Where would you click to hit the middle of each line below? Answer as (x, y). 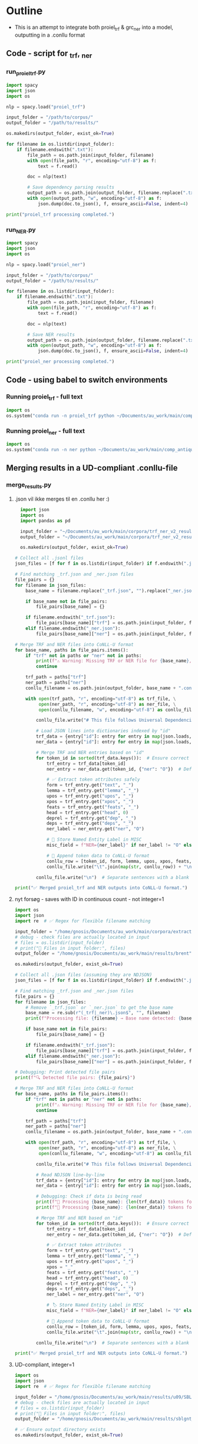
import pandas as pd (45, 521)
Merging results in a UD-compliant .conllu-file (92, 468)
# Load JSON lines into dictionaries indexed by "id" (103, 731)
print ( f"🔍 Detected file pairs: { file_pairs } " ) (75, 1078)
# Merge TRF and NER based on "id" (80, 1218)
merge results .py (29, 485)
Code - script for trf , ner (49, 54)
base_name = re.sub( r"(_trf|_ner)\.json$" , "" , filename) (98, 1013)
